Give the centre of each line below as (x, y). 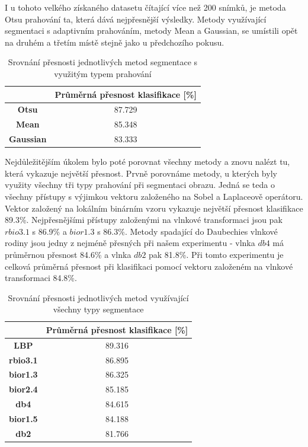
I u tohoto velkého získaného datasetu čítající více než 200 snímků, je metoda (145, 7)
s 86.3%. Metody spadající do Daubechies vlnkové (187, 231)
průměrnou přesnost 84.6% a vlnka (68, 254)
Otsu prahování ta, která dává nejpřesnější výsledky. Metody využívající (136, 19)
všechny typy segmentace (98, 309)
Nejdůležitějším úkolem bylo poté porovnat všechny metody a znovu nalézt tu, (147, 162)
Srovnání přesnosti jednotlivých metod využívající (98, 297)
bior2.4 (23, 389)
